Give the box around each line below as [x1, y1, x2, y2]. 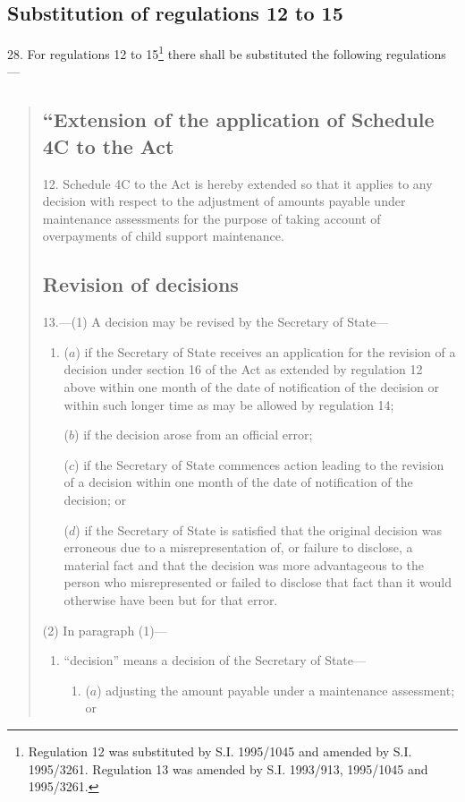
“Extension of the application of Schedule [42, 106, 435, 133]
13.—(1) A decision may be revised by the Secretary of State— [42, 312, 389, 331]
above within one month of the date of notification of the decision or [63, 378, 439, 396]
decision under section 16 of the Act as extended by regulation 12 [63, 360, 423, 379]
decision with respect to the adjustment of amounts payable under [42, 192, 406, 210]
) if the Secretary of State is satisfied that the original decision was [75, 520, 442, 539]
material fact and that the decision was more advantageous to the [63, 555, 424, 574]
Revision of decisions [42, 270, 239, 298]
